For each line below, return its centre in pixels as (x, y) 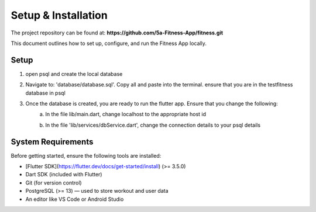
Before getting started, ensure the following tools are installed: (86, 155)
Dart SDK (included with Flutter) (64, 175)
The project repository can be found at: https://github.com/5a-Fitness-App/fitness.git (117, 33)
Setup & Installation (59, 15)
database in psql (45, 93)
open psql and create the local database (74, 74)
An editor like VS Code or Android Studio (75, 199)
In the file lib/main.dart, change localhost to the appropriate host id (126, 114)
